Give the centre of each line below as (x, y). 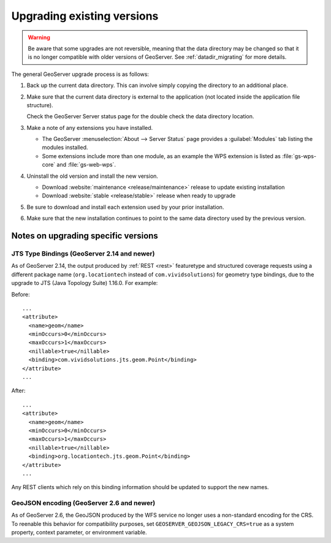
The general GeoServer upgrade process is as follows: (80, 74)
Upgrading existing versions (85, 16)
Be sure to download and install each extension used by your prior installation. (125, 207)
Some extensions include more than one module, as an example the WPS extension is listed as (162, 156)
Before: (21, 294)
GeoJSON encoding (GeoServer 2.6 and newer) (83, 503)
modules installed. (65, 148)
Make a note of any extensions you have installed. (90, 127)
